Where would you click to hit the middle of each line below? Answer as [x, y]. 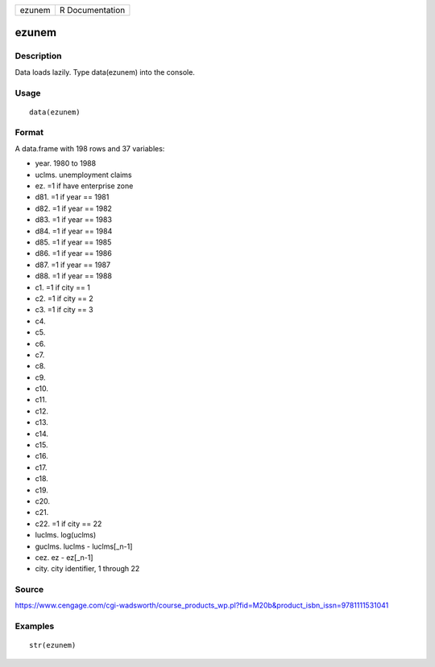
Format [29, 133]
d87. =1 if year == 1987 [73, 265]
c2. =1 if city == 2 [64, 299]
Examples [35, 626]
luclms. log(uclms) [66, 535]
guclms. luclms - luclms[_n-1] [84, 546]
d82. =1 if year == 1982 [74, 208]
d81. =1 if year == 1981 [72, 197]
